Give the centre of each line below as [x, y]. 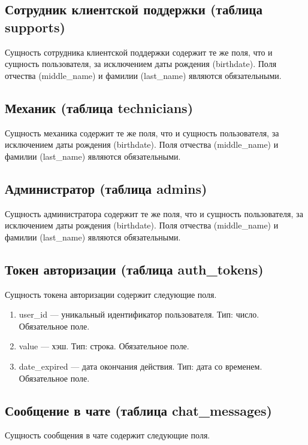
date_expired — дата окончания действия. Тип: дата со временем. [141, 366]
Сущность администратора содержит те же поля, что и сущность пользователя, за [154, 213]
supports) [35, 27]
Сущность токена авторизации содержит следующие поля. [111, 294]
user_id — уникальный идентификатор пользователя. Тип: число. [139, 314]
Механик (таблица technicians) [99, 107]
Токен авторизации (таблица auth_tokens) [134, 269]
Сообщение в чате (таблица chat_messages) [139, 410]
